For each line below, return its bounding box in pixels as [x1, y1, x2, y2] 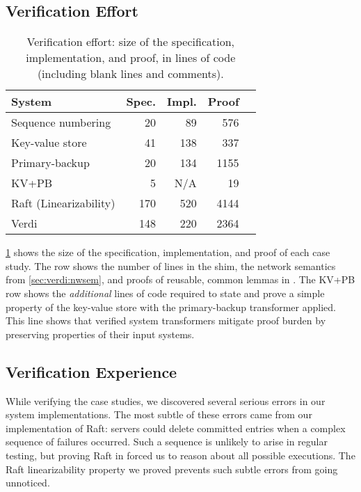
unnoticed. [6, 475, 50, 490]
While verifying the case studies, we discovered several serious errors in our [6, 393, 326, 408]
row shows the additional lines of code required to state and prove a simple [6, 285, 325, 300]
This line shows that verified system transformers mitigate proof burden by [6, 313, 326, 328]
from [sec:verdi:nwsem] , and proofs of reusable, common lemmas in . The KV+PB [6, 272, 355, 287]
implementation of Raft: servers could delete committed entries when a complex [6, 420, 346, 435]
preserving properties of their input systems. [6, 326, 195, 341]
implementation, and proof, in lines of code [26, 49, 236, 66]
